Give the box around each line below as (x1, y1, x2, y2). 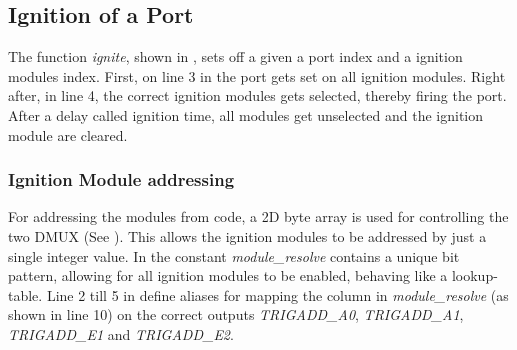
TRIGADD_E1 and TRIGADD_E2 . (8, 323, 234, 344)
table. (8, 284, 43, 305)
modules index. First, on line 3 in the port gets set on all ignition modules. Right (8, 65, 506, 86)
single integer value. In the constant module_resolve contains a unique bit (8, 245, 460, 266)
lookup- (451, 265, 498, 286)
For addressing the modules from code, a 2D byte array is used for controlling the (8, 206, 509, 227)
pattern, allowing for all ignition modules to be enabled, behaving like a (8, 265, 448, 286)
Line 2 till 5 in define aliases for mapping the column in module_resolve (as (46, 284, 509, 305)
